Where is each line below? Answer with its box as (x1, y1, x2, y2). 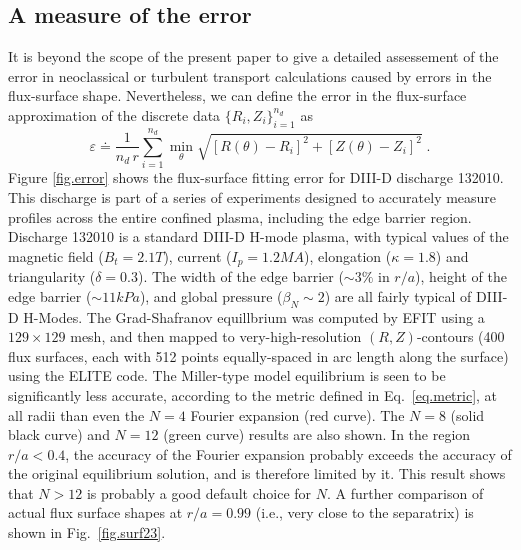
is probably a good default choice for (86, 482, 312, 503)
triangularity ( (8, 266, 96, 287)
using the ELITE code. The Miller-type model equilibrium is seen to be (8, 365, 446, 386)
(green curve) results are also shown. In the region (163, 424, 471, 445)
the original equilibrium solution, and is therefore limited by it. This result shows (8, 463, 506, 484)
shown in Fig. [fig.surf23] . (8, 522, 166, 543)
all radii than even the (8, 404, 145, 425)
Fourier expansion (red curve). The (190, 404, 405, 425)
